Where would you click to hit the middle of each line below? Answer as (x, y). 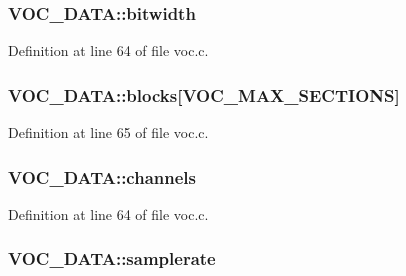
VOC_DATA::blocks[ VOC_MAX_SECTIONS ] (204, 94)
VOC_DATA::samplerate (112, 258)
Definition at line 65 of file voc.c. (108, 132)
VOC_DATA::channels (102, 176)
